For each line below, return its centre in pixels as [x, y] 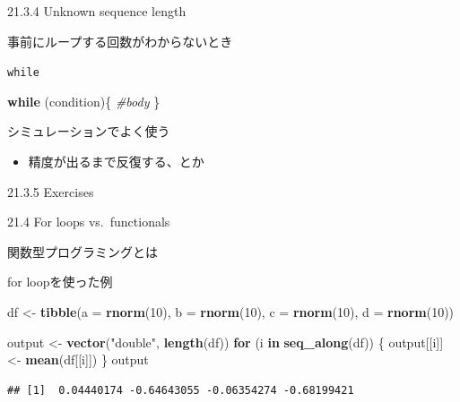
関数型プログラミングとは [82, 251]
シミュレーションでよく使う [89, 131]
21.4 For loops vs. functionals [89, 222]
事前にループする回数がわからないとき [120, 41]
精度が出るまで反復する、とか [116, 162]
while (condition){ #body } [84, 101]
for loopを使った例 [60, 282]
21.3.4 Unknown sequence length [97, 11]
